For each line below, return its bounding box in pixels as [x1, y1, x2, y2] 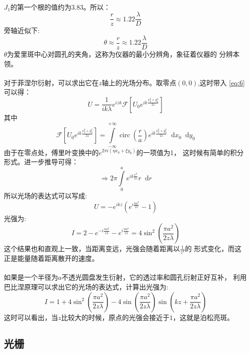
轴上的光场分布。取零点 [102, 77, 176, 87]
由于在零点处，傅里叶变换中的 [4, 147, 99, 157]
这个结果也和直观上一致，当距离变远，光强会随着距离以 [4, 243, 180, 254]
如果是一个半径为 [4, 272, 58, 282]
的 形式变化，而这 [185, 243, 242, 254]
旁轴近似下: [4, 25, 40, 35]
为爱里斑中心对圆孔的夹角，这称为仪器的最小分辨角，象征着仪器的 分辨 [7, 48, 233, 59]
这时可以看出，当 [4, 312, 58, 322]
